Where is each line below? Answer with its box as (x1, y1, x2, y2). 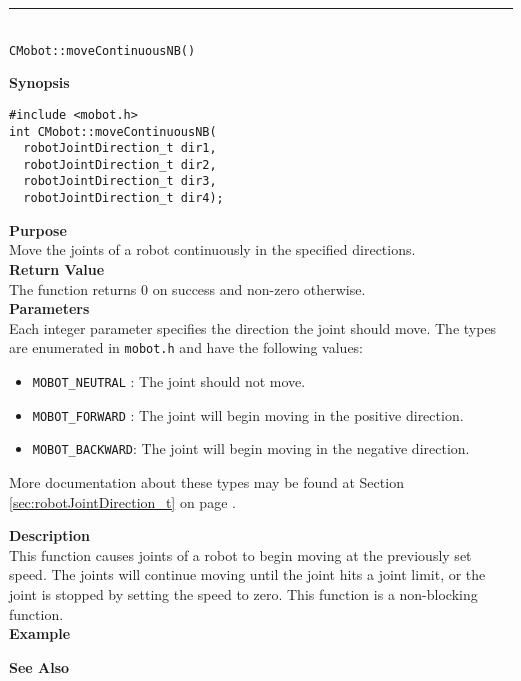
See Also (9, 656, 70, 677)
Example (9, 623, 71, 644)
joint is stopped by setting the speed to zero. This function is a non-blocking (9, 583, 478, 604)
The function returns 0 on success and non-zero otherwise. (9, 278, 366, 299)
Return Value (9, 258, 105, 279)
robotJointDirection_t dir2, (23, 157, 217, 172)
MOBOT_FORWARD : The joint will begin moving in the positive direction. (32, 404, 464, 425)
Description (9, 525, 91, 546)
